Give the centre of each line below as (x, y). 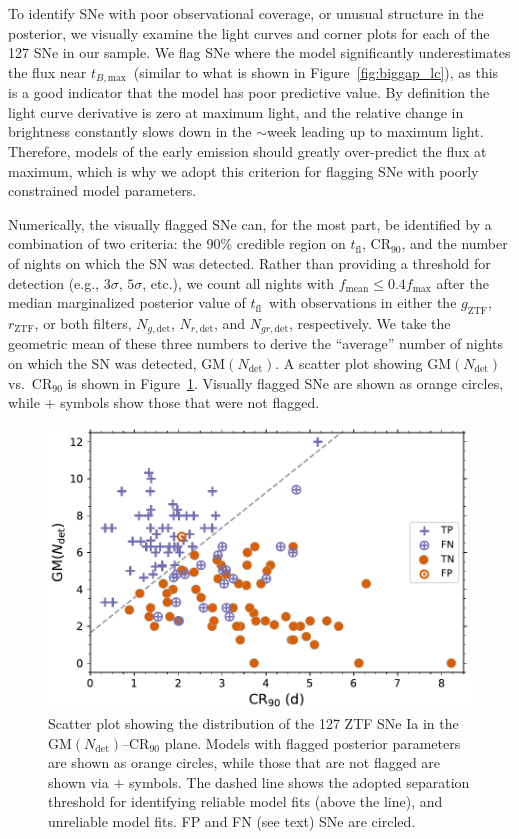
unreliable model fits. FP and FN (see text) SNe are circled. (232, 821)
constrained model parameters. (102, 190)
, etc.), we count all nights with (238, 282)
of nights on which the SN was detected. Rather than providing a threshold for (249, 262)
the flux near (47, 71)
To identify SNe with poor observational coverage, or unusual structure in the (246, 13)
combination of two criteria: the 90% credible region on (177, 243)
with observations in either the (363, 302)
